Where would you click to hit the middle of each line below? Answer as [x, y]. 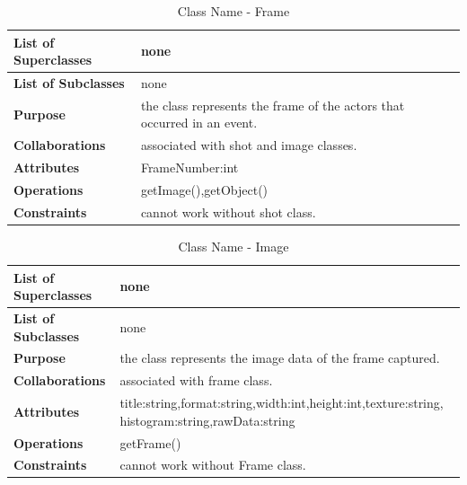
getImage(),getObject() [204, 190]
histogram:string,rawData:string [207, 420]
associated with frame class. [196, 380]
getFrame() [150, 442]
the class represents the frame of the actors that [273, 105]
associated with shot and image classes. [249, 145]
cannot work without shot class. [228, 212]
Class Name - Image [233, 246]
